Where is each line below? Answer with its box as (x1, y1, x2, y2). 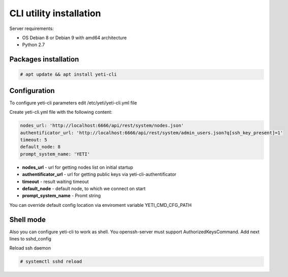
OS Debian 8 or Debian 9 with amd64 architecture (22, 35, 127, 41)
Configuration (9, 86, 55, 95)
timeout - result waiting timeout (22, 178, 89, 184)
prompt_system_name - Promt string (22, 193, 101, 199)
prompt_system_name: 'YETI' (20, 151, 90, 157)
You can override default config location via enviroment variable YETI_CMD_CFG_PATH (9, 202, 192, 208)
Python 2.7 (22, 42, 45, 48)
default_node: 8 (20, 144, 61, 150)
